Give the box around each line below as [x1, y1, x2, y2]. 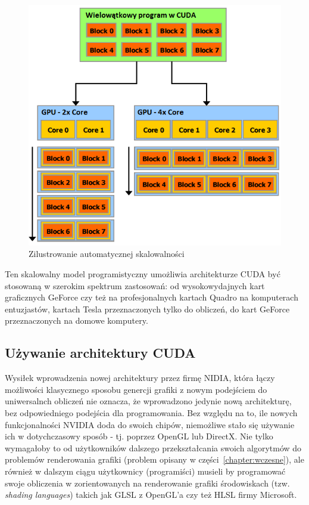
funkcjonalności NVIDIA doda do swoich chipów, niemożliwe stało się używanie [5, 418, 295, 430]
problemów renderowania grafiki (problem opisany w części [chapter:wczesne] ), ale [5, 453, 304, 466]
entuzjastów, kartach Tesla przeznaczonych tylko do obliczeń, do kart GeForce [5, 302, 290, 315]
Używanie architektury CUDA [5, 343, 196, 362]
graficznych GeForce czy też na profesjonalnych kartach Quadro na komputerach [5, 291, 298, 303]
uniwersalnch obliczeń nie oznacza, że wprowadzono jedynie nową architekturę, [5, 395, 292, 407]
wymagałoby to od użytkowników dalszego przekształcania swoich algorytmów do [5, 441, 302, 454]
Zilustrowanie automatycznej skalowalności [29, 247, 185, 260]
